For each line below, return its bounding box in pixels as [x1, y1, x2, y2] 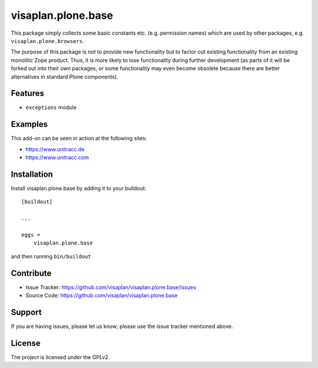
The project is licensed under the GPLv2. [11, 353, 110, 360]
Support [11, 307, 42, 317]
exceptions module [25, 104, 77, 111]
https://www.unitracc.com [25, 154, 90, 161]
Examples [11, 120, 48, 130]
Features [11, 88, 44, 98]
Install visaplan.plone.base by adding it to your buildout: [11, 185, 147, 191]
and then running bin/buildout [11, 253, 91, 260]
